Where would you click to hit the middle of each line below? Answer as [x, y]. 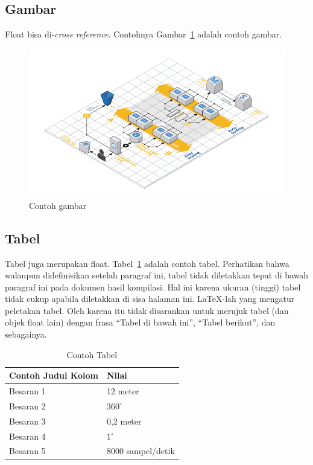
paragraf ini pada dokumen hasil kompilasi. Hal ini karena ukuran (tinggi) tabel [153, 287]
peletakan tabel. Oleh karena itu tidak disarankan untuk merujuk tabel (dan [147, 310]
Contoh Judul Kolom [54, 375]
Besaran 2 [27, 406]
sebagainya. [26, 334]
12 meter [123, 391]
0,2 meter [124, 421]
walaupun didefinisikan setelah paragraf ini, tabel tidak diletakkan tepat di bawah [157, 275]
